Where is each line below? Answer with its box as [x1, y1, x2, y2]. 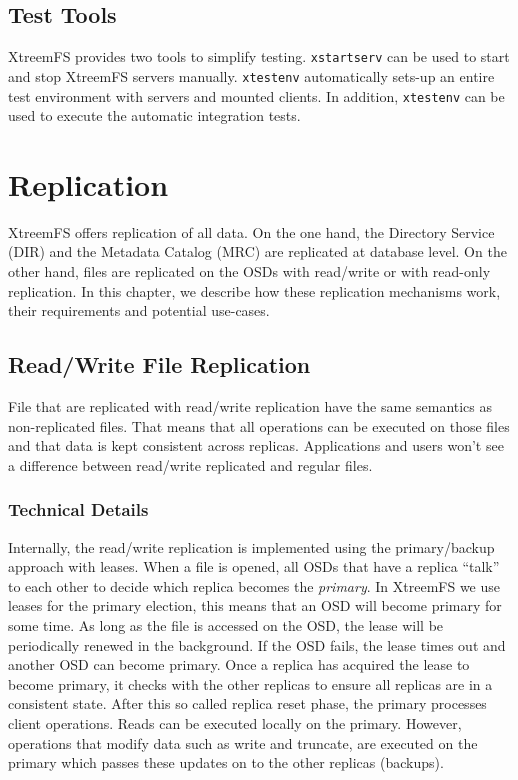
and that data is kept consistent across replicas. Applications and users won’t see [8, 435, 504, 456]
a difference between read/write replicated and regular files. [8, 454, 373, 475]
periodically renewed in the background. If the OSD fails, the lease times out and [8, 634, 506, 655]
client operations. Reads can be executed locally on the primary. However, [8, 713, 462, 733]
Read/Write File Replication [8, 349, 311, 380]
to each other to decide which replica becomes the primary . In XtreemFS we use [8, 575, 501, 596]
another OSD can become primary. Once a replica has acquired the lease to [8, 654, 470, 675]
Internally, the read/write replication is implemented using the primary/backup [8, 536, 495, 557]
